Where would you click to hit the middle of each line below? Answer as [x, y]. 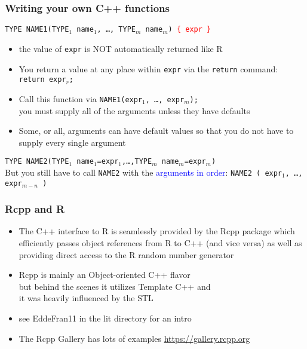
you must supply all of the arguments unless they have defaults [134, 110]
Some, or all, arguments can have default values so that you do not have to [156, 131]
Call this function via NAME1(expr [81, 98]
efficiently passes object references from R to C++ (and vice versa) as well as [160, 243]
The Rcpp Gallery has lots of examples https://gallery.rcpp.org [134, 338]
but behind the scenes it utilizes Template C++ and [115, 286]
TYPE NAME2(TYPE [37, 162]
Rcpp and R [35, 209]
